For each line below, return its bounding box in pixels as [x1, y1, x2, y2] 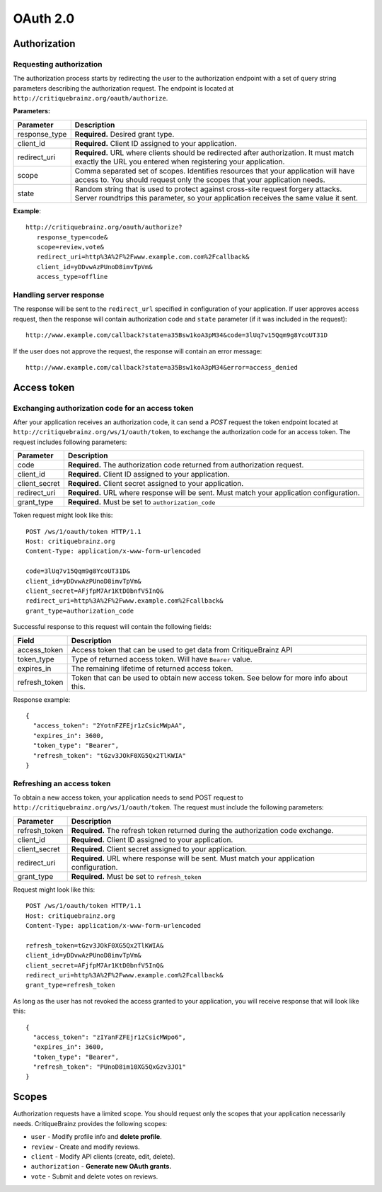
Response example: [13, 695, 71, 704]
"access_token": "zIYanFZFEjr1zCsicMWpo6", [33, 1033, 187, 1041]
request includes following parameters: [13, 438, 127, 446]
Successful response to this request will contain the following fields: [13, 623, 212, 631]
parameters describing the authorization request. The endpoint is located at [13, 84, 234, 92]
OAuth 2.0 [13, 11, 75, 26]
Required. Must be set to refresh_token [71, 871, 202, 881]
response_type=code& [36, 233, 108, 241]
